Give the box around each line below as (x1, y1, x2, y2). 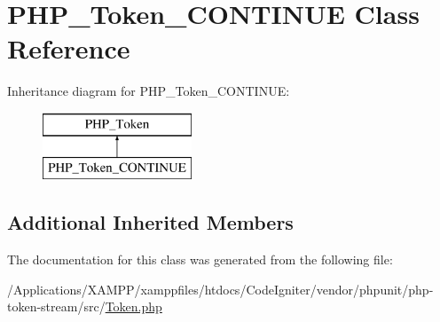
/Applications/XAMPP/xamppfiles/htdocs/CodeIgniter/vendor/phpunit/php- (7, 279, 434, 298)
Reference (7, 30, 130, 67)
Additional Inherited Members (7, 208, 294, 236)
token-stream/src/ (7, 297, 106, 316)
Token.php (105, 297, 162, 316)
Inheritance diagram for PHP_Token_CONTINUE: (7, 82, 290, 100)
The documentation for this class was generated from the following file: (7, 250, 393, 269)
